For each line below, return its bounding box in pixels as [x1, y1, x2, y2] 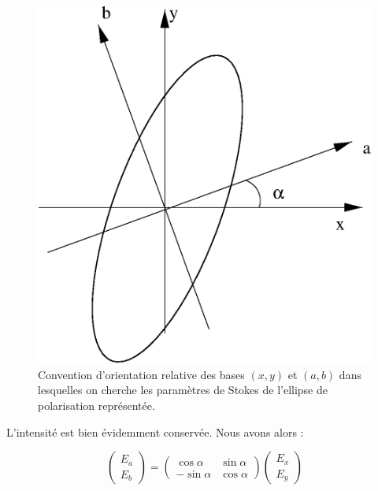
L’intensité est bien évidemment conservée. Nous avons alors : [6, 423, 304, 440]
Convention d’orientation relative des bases [38, 366, 245, 382]
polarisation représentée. [38, 397, 155, 414]
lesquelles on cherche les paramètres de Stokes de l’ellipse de [38, 381, 328, 398]
